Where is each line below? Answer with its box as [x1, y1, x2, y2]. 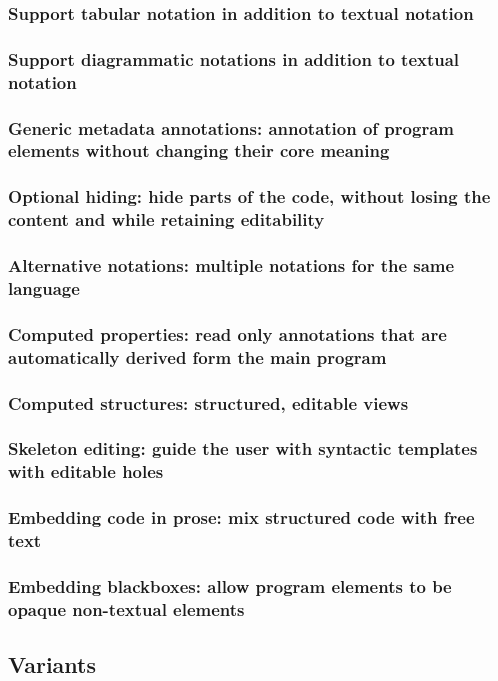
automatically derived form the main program [8, 344, 387, 369]
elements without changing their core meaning [8, 138, 390, 163]
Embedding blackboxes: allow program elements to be [8, 573, 452, 598]
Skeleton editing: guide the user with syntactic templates [8, 436, 478, 461]
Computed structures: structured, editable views [8, 390, 409, 415]
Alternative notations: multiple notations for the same [8, 253, 455, 278]
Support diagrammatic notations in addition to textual [8, 46, 460, 71]
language [8, 275, 80, 300]
